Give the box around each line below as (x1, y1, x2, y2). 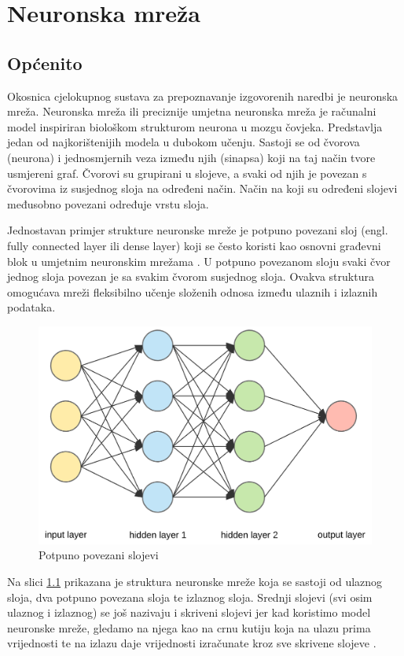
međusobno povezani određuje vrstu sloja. (7, 195, 209, 212)
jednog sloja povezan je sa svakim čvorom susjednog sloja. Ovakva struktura (7, 268, 374, 285)
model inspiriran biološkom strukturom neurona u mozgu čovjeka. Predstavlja (7, 118, 383, 135)
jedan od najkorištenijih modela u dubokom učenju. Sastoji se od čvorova (7, 134, 360, 150)
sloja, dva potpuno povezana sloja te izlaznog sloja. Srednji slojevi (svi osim (7, 588, 373, 605)
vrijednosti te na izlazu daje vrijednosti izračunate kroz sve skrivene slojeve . (7, 635, 376, 651)
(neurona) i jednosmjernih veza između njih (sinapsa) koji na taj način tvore (7, 149, 376, 165)
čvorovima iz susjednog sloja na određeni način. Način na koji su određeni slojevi (7, 180, 398, 197)
